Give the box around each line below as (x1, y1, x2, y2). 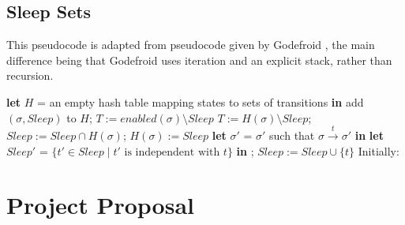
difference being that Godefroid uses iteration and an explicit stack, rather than (6, 51, 392, 68)
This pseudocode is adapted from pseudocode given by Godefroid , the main (6, 36, 375, 53)
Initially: (358, 142, 399, 159)
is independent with (124, 146, 220, 158)
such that (269, 126, 315, 143)
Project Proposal (6, 189, 194, 221)
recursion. (6, 67, 54, 84)
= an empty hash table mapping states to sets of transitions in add (37, 93, 364, 110)
